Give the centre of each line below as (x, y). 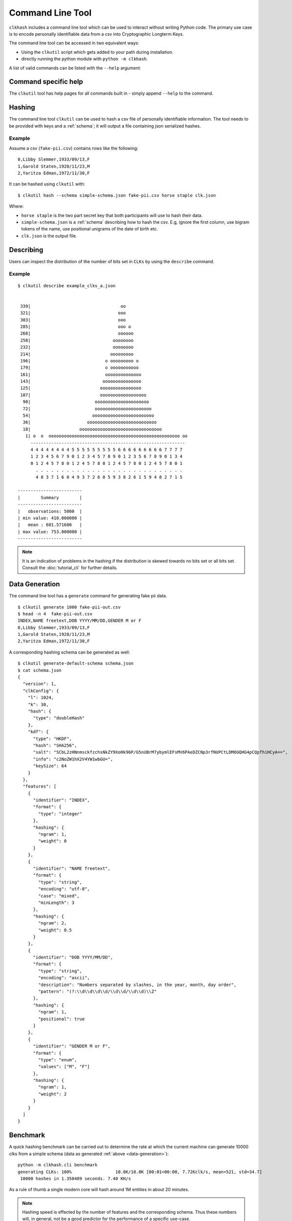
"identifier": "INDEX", (62, 800)
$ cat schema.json (40, 670)
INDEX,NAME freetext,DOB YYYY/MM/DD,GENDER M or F (80, 621)
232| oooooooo (77, 347)
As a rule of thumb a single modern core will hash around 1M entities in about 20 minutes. (99, 1190)
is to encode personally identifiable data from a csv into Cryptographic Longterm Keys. (96, 34)
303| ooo (73, 320)
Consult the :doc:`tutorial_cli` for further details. (70, 568)
